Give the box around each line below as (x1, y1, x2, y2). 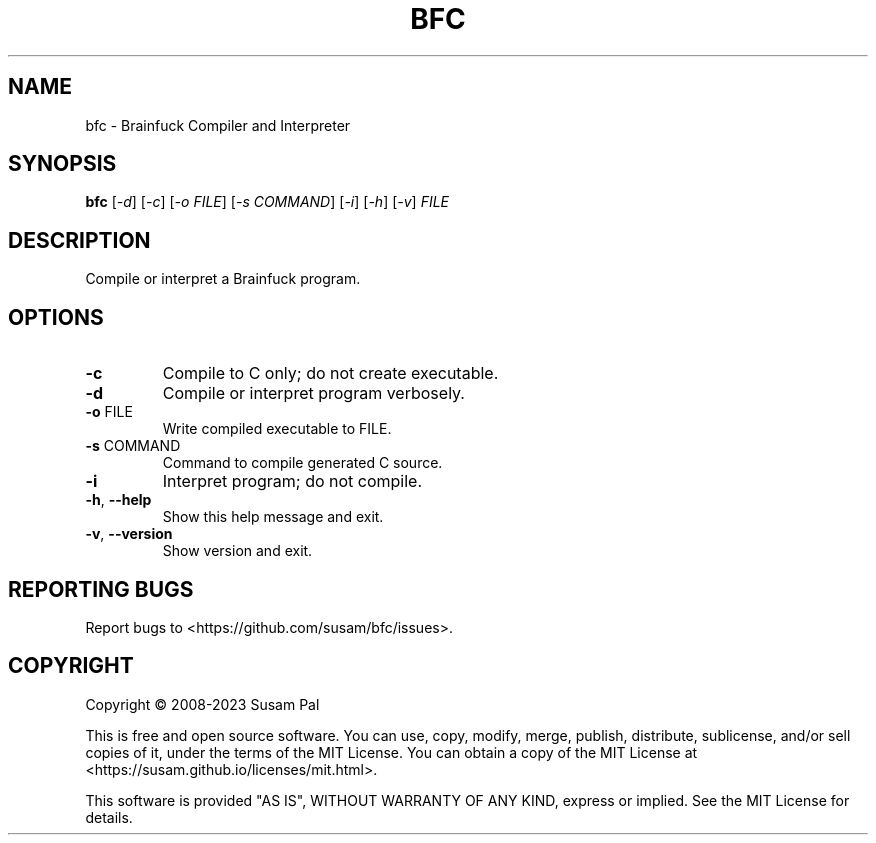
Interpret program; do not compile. (162, 471, 423, 492)
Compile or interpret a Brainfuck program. (85, 270, 361, 288)
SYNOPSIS (8, 151, 117, 177)
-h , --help (85, 491, 152, 509)
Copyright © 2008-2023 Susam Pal (85, 695, 320, 713)
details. (85, 808, 133, 826)
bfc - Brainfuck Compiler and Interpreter (85, 116, 351, 134)
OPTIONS (8, 304, 104, 330)
